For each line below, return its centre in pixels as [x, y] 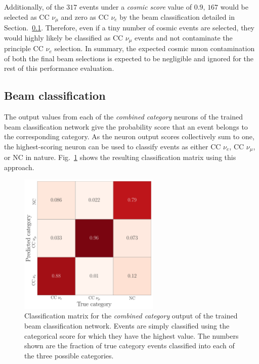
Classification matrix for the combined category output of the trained [131, 316]
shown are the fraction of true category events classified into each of [129, 346]
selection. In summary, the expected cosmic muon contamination [155, 48]
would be [234, 7]
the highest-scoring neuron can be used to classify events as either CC [113, 146]
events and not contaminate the [184, 37]
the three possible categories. [69, 355]
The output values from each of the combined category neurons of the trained [123, 117]
